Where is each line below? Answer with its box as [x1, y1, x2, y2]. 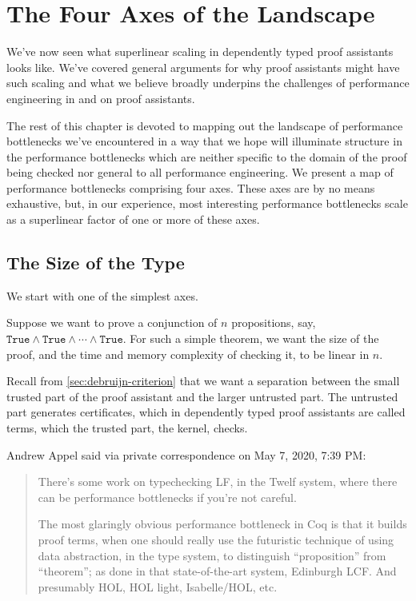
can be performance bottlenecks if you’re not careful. [38, 488, 297, 505]
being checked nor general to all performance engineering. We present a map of [6, 164, 394, 181]
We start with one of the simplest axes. [6, 287, 198, 304]
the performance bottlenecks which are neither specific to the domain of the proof [6, 148, 407, 165]
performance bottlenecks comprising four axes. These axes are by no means [6, 179, 375, 196]
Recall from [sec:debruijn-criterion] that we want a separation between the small [6, 372, 400, 389]
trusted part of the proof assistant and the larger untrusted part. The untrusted [6, 388, 398, 404]
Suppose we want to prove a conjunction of [6, 314, 218, 331]
